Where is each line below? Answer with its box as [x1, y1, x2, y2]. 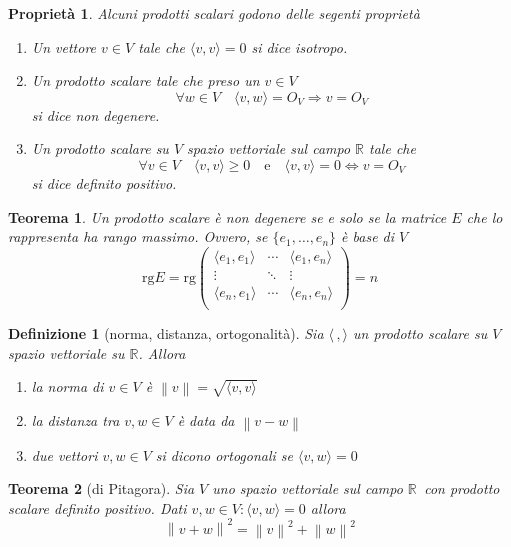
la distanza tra [31, 410, 120, 431]
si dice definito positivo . [31, 172, 177, 193]
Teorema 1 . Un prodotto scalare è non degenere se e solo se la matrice [8, 206, 447, 227]
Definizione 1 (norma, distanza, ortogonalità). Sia [8, 322, 324, 343]
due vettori [31, 444, 98, 465]
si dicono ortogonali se [155, 444, 294, 465]
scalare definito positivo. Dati [8, 497, 187, 518]
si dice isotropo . [251, 36, 348, 57]
